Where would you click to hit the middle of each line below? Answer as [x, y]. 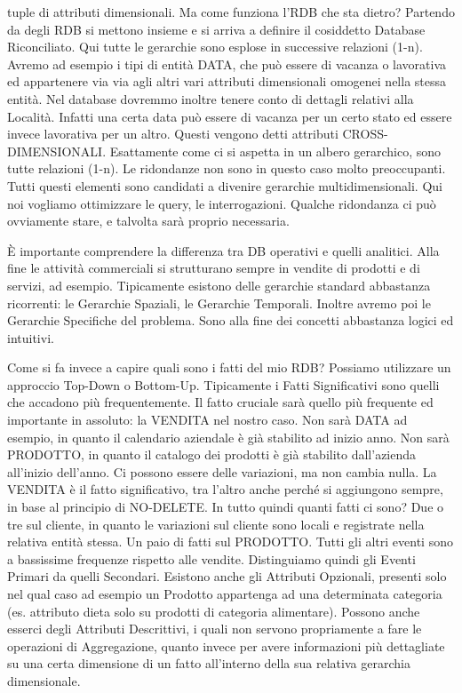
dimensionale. [44, 680]
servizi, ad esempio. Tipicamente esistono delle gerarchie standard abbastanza [219, 285]
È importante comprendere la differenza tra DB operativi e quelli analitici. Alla [223, 250]
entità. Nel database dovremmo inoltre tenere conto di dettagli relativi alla [211, 98]
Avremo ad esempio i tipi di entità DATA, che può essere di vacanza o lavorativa [227, 64]
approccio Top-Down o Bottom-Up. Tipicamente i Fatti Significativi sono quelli [223, 384]
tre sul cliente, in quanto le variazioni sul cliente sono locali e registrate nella [216, 524]
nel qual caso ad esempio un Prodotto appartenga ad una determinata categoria [225, 593]
